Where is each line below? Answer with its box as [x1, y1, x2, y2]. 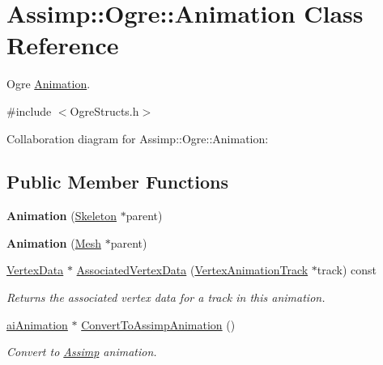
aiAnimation [6, 316, 68, 333]
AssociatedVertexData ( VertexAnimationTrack [76, 261, 309, 278]
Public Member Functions [6, 169, 228, 194]
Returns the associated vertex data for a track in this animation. [6, 289, 326, 306]
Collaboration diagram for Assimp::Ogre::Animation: [6, 129, 269, 146]
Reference [6, 28, 119, 62]
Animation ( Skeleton [6, 207, 117, 224]
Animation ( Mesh [6, 234, 102, 251]
